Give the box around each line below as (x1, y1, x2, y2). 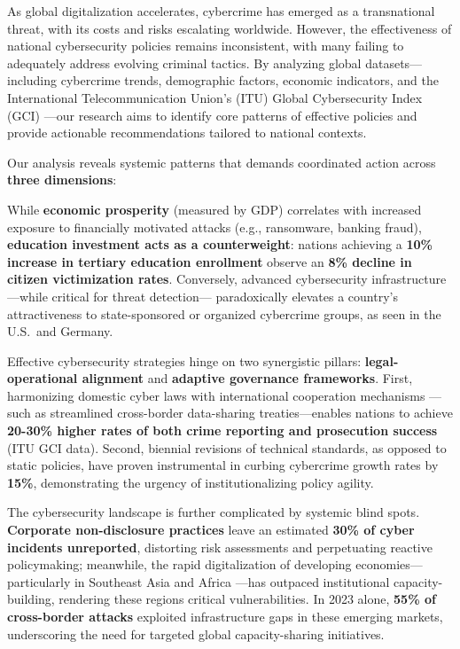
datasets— (365, 53, 423, 72)
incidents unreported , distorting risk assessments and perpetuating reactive (7, 537, 433, 556)
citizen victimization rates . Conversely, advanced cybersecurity (7, 270, 368, 288)
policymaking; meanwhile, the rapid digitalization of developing (7, 555, 352, 574)
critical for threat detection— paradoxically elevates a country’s (51, 286, 398, 305)
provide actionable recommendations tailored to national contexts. (7, 123, 367, 142)
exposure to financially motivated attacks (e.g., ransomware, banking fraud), (7, 217, 422, 236)
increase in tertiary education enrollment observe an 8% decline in (7, 252, 412, 270)
